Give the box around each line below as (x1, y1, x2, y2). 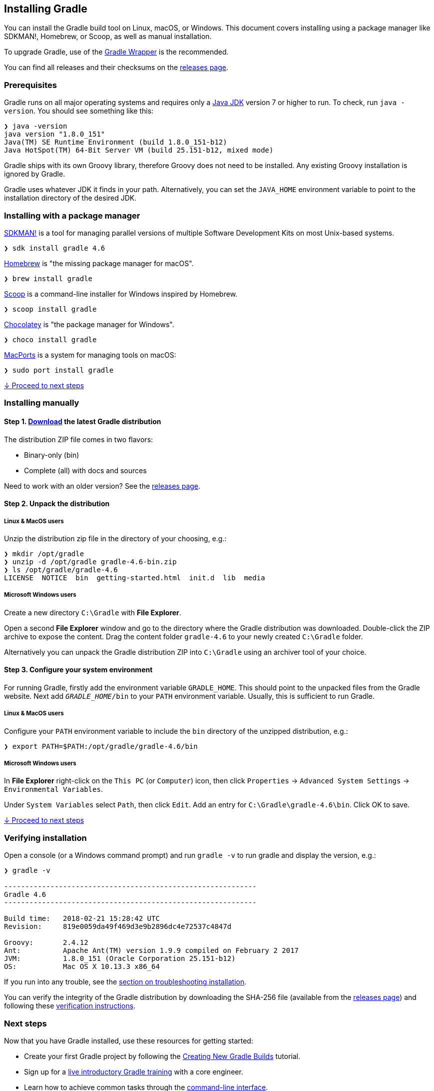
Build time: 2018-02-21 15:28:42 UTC (4, 914, 160, 923)
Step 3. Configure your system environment (4, 665, 153, 674)
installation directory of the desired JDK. (4, 194, 137, 203)
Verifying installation (4, 832, 87, 843)
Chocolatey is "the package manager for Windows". (4, 320, 174, 329)
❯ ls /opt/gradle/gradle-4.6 (4, 565, 118, 574)
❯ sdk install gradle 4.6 (4, 244, 105, 252)
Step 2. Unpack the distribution (4, 499, 110, 508)
